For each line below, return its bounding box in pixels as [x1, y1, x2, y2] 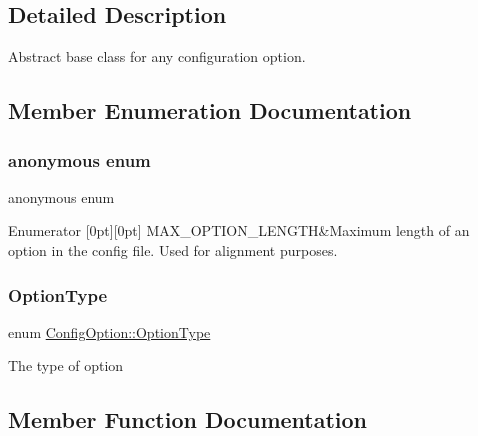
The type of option [8, 355, 124, 376]
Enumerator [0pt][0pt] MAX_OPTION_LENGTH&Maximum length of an [8, 220, 470, 241]
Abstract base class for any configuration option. [8, 46, 306, 67]
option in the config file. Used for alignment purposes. [8, 239, 338, 260]
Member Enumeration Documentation [8, 95, 412, 126]
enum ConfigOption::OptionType [8, 321, 211, 342]
